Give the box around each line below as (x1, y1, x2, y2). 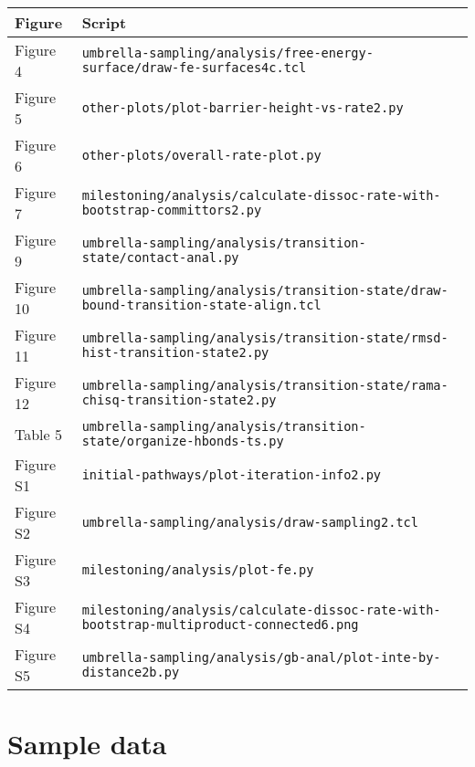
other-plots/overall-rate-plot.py (81, 148, 322, 163)
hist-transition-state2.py (81, 345, 269, 360)
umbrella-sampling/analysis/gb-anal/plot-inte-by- (81, 650, 441, 665)
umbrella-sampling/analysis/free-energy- (81, 46, 374, 60)
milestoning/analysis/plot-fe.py (81, 562, 314, 577)
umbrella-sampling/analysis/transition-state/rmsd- (81, 331, 449, 345)
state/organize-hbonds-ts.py (81, 434, 284, 448)
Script (81, 12, 127, 33)
